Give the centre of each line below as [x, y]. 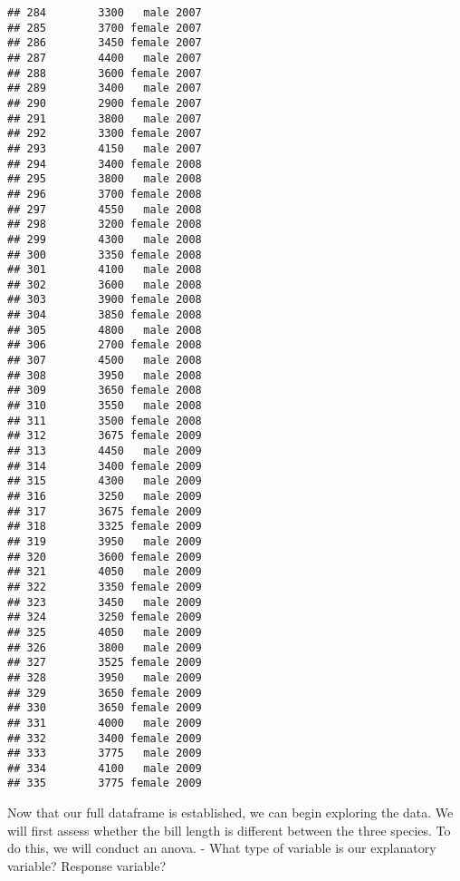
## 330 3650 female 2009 [105, 708]
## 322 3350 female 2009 [105, 587]
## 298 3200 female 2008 [105, 225]
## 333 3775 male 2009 [105, 754]
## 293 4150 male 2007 [105, 148]
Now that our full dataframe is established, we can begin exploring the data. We [230, 812]
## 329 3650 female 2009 [105, 693]
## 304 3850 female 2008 [105, 315]
